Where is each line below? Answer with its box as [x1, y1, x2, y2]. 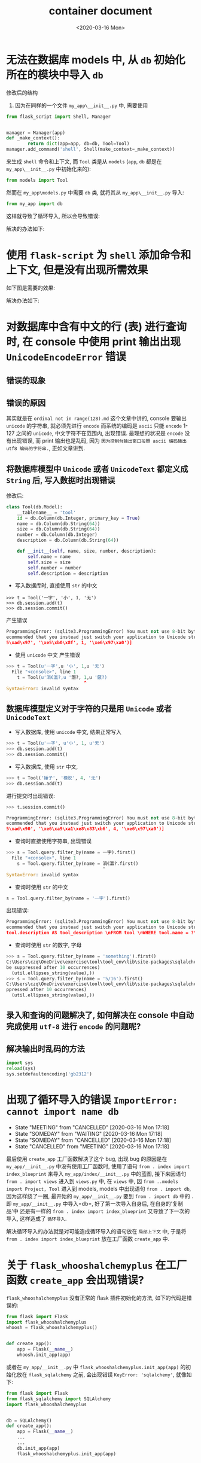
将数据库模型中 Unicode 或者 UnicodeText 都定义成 [6, 464, 188, 474]
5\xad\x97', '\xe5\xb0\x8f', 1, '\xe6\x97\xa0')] [6, 640, 133, 646]
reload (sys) [6, 1066, 36, 1072]
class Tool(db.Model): [6, 504, 63, 510]
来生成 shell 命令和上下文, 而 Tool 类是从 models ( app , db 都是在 [6, 158, 162, 165]
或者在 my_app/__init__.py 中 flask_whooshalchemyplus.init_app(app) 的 [6, 1363, 186, 1370]
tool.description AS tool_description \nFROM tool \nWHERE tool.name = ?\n [6, 930, 199, 936]
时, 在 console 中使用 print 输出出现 [6, 335, 181, 348]
